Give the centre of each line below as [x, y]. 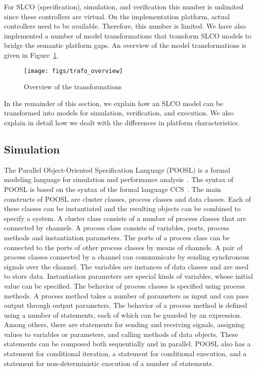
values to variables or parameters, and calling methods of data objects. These [121, 334]
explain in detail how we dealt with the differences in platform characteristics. [122, 122]
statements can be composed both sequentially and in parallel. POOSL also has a [128, 344]
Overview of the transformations [73, 87]
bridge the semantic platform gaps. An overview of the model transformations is [125, 45]
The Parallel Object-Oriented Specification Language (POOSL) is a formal [117, 169]
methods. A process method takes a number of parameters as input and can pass [127, 295]
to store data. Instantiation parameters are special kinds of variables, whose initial [128, 276]
